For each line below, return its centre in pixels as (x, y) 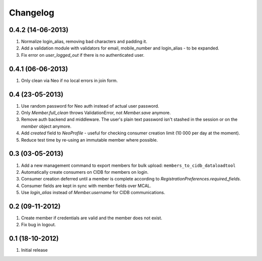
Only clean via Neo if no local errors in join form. (69, 81)
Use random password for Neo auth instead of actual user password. (90, 106)
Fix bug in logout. (38, 225)
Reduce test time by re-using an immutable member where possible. (90, 140)
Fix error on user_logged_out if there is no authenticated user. (83, 55)
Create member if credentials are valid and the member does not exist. (92, 218)
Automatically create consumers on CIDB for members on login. (85, 172)
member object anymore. (46, 126)
